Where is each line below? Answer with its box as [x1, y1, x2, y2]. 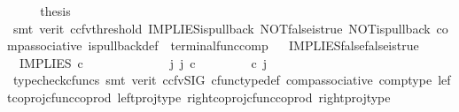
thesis [40, 2, 71, 19]
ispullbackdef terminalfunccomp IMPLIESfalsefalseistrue [88, 36, 419, 55]
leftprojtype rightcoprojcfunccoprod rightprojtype [117, 87, 391, 106]
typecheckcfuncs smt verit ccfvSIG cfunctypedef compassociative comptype [12, 71, 432, 89]
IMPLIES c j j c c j [19, 53, 268, 71]
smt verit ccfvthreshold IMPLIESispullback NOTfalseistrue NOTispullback [12, 19, 431, 37]
